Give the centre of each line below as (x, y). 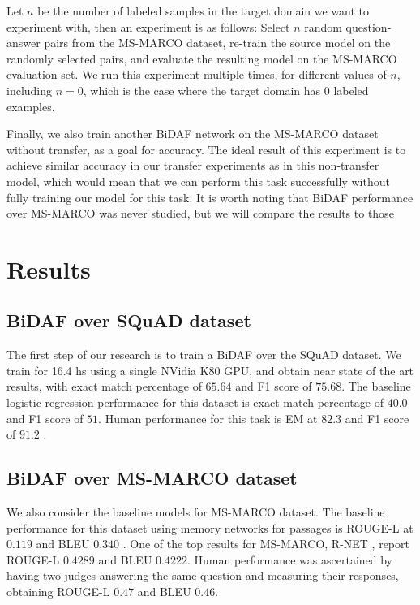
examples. (31, 106)
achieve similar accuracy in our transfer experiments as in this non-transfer (193, 165)
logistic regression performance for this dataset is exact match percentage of (195, 402)
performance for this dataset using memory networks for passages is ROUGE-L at (210, 527)
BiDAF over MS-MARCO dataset (152, 478)
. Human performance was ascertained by (290, 559)
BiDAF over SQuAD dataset (129, 320)
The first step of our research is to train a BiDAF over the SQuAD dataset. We (204, 354)
